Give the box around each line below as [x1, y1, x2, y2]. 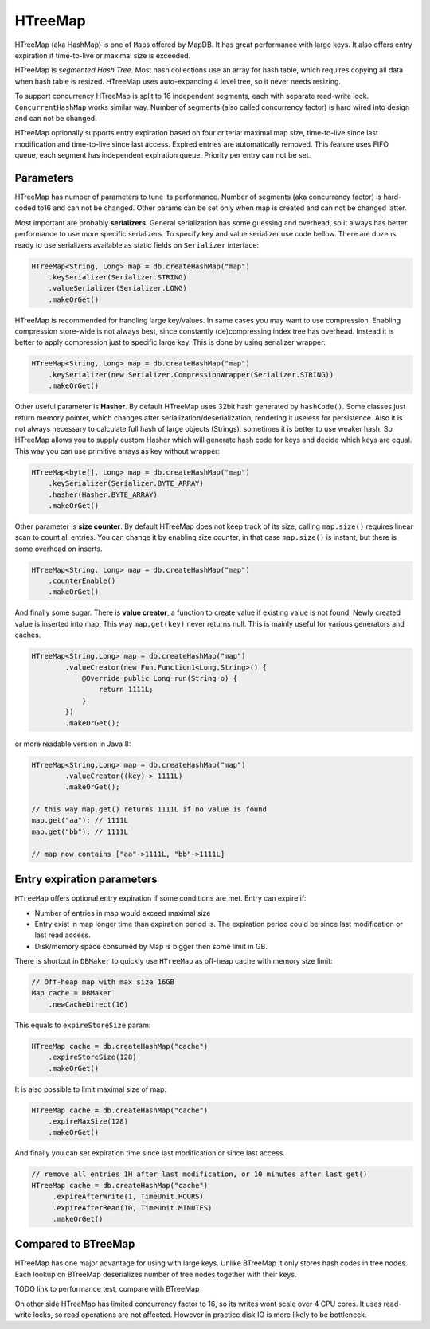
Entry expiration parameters [14, 873, 158, 886]
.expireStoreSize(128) [48, 1053, 137, 1062]
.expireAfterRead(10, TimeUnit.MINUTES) [52, 1203, 213, 1212]
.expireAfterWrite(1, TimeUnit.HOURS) [52, 1192, 205, 1202]
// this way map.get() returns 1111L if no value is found [31, 805, 267, 814]
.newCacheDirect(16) [48, 999, 129, 1009]
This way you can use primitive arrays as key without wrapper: [14, 446, 221, 455]
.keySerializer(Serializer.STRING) [48, 272, 187, 282]
